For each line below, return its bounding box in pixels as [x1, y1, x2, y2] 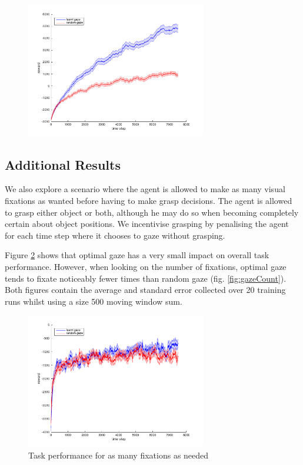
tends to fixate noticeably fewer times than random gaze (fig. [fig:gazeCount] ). [5, 272, 287, 284]
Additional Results [5, 155, 121, 173]
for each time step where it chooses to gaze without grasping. [5, 229, 225, 241]
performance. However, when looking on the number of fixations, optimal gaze [5, 260, 287, 272]
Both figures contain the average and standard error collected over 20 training [5, 283, 286, 296]
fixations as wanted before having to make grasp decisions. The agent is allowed [5, 194, 292, 206]
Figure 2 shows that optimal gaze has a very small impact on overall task [5, 249, 269, 261]
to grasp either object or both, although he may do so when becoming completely [5, 206, 299, 218]
